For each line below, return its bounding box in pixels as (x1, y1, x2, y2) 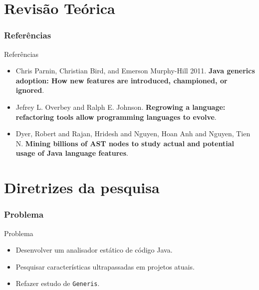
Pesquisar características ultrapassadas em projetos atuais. (15, 261, 195, 272)
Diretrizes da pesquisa (4, 177, 160, 198)
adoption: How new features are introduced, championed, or (15, 75, 228, 85)
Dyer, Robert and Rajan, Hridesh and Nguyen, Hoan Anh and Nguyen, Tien (15, 128, 251, 139)
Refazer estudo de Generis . (15, 278, 100, 289)
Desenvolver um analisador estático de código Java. (15, 245, 173, 255)
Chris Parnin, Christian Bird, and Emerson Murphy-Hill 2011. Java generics (15, 65, 255, 76)
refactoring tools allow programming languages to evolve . (15, 111, 217, 122)
